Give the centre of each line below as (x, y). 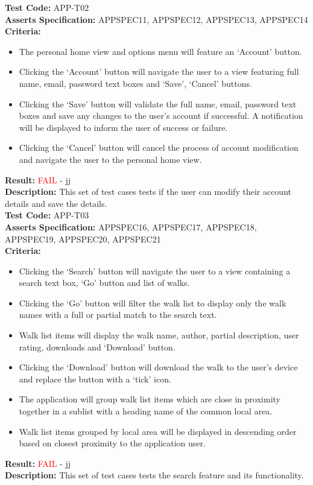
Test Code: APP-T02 (47, 7)
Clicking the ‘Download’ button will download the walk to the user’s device (158, 367)
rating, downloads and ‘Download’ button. (97, 347)
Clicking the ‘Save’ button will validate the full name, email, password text (158, 103)
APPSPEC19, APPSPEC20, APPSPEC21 (83, 239)
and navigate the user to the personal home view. (110, 159)
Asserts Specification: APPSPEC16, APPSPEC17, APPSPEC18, (131, 227)
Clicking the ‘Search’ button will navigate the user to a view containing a (155, 271)
